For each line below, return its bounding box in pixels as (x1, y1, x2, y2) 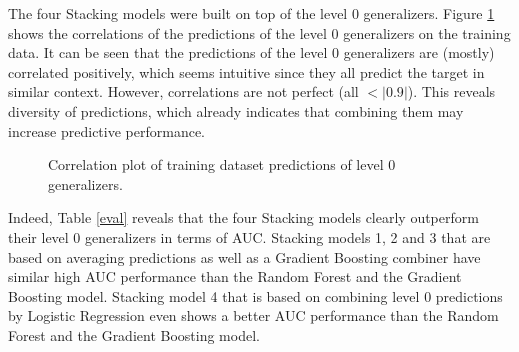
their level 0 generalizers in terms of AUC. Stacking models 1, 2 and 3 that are (8, 226, 491, 247)
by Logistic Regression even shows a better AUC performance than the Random (8, 305, 499, 326)
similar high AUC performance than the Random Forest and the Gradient (8, 266, 462, 287)
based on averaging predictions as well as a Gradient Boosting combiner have (8, 246, 481, 267)
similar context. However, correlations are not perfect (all (8, 81, 359, 102)
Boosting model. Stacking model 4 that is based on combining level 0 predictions (8, 285, 503, 306)
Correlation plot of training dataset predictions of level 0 (48, 154, 396, 175)
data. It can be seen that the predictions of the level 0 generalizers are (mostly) (8, 42, 495, 63)
